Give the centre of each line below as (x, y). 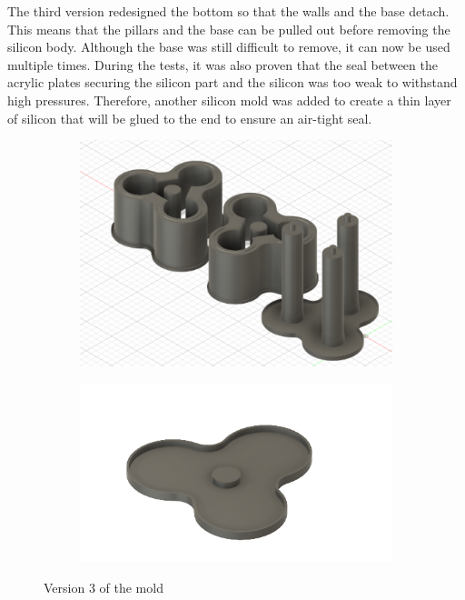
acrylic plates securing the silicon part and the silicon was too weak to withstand (232, 82)
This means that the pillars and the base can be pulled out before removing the (229, 29)
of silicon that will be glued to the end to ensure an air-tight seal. (190, 118)
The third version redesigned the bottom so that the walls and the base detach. (228, 11)
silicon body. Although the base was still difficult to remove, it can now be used (229, 47)
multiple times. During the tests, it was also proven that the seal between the (223, 64)
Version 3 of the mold (104, 587)
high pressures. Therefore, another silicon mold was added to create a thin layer (229, 100)
